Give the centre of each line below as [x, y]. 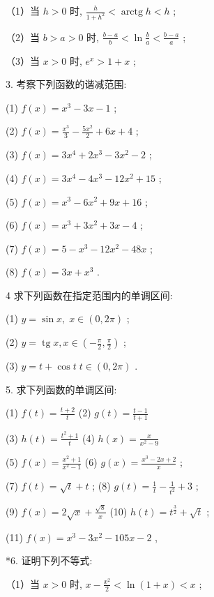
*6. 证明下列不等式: [49, 560]
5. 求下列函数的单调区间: [61, 389]
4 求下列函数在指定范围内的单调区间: [89, 295]
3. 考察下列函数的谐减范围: [66, 84]
